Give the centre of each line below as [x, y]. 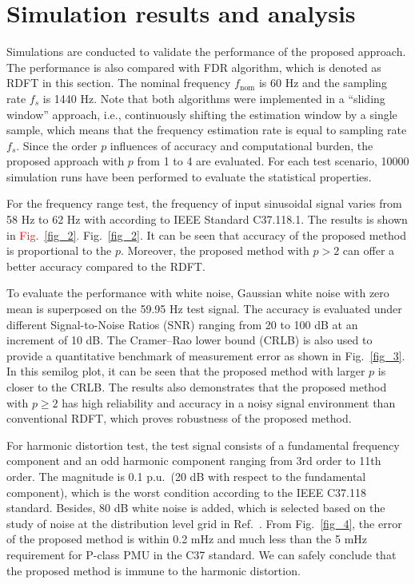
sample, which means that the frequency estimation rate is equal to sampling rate [207, 130]
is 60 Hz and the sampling [323, 83]
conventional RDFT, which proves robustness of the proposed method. [179, 418]
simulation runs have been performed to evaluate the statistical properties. [189, 176]
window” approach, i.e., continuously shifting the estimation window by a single [202, 114]
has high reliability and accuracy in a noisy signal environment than [229, 402]
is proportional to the [59, 250]
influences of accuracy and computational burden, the [241, 145]
